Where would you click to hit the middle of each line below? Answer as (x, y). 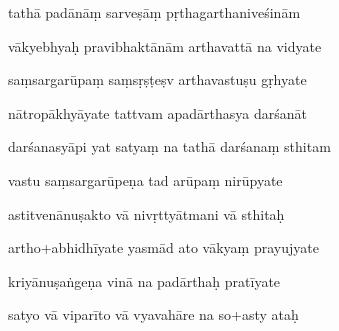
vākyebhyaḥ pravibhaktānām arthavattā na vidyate (165, 45)
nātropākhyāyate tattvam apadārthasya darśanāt (157, 112)
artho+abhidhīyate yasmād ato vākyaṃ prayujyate (163, 247)
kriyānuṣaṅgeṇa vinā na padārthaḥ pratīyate (144, 280)
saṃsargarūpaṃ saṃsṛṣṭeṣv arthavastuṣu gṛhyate (157, 79)
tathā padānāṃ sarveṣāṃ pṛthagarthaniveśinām (154, 12)
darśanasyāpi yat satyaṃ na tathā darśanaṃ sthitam (169, 146)
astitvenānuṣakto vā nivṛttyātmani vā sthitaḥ (146, 213)
